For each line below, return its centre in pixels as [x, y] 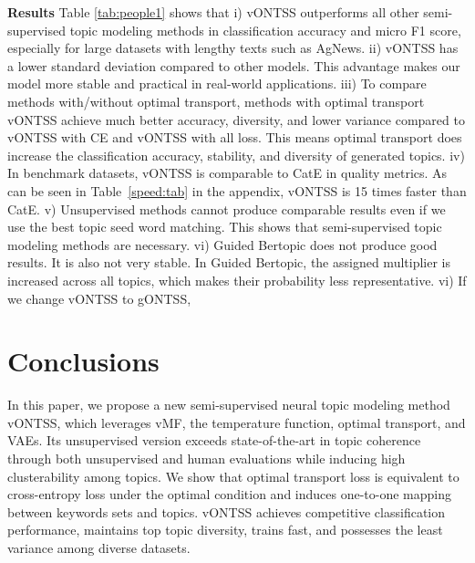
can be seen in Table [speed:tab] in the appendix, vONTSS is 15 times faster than [237, 190]
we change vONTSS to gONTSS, [99, 298]
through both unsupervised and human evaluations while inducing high [207, 458]
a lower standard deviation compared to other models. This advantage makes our [234, 65]
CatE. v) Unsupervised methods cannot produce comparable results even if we [227, 209]
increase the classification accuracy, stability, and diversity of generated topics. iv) [236, 155]
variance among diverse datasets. [99, 547]
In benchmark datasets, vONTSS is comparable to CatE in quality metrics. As [227, 173]
